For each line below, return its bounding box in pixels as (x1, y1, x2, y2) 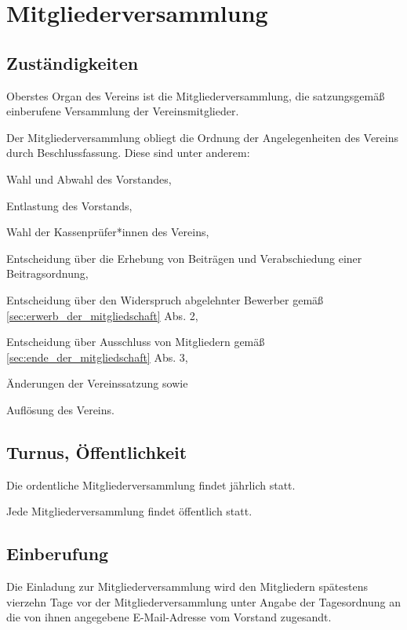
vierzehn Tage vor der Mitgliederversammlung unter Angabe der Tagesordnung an (6, 593, 401, 610)
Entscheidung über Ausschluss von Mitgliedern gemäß (6, 333, 265, 350)
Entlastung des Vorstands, (6, 197, 133, 213)
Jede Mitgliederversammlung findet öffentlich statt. (6, 503, 253, 519)
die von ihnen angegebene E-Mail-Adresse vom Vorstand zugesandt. (6, 609, 332, 625)
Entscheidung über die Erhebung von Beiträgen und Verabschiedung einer (6, 249, 362, 266)
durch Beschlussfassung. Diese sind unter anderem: (6, 144, 250, 161)
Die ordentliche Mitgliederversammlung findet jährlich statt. (6, 476, 296, 493)
